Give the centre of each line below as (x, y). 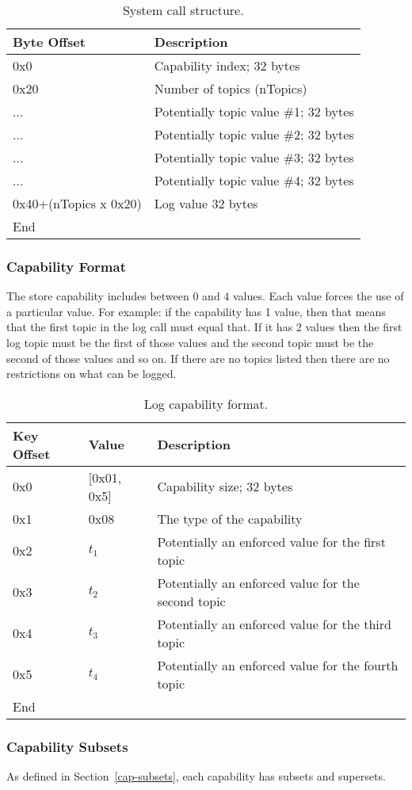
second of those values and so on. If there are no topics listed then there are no (198, 358)
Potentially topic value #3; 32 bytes (254, 157)
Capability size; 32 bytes (225, 487)
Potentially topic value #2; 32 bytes (254, 134)
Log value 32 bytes (206, 203)
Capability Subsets (67, 746)
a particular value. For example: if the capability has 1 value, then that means (196, 311)
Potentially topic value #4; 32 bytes (254, 180)
